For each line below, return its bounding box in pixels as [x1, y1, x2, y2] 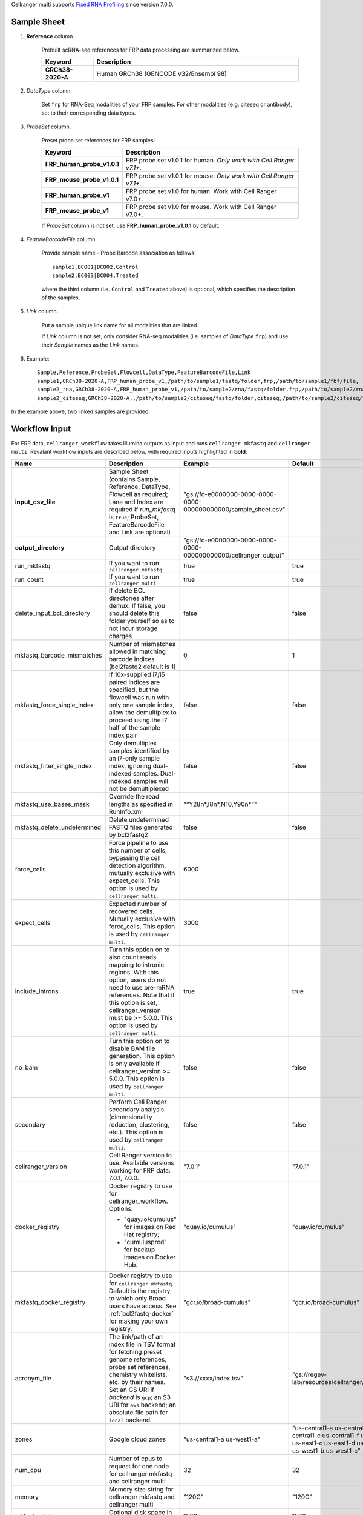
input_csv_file [15, 498, 56, 506]
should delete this [109, 609, 160, 618]
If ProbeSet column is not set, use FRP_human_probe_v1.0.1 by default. [41, 222, 220, 229]
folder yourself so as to [109, 616, 175, 625]
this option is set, [109, 998, 157, 1007]
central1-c [292, 1431, 321, 1439]
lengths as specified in [109, 800, 174, 808]
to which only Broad [109, 1294, 166, 1302]
